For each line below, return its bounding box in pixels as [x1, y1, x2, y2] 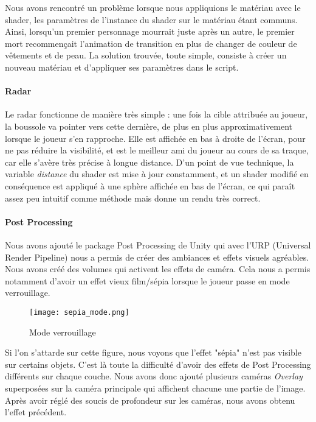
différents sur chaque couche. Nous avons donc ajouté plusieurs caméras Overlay [5, 370, 303, 382]
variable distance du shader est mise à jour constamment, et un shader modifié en [5, 167, 309, 180]
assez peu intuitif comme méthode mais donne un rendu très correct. [5, 191, 261, 204]
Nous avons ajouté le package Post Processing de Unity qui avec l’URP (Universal [5, 238, 311, 251]
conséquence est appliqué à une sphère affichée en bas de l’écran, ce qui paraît [5, 179, 295, 192]
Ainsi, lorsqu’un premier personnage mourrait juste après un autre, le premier [5, 25, 295, 38]
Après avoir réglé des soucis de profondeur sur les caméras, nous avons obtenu [5, 393, 295, 406]
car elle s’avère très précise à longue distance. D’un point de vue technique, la [5, 155, 294, 168]
